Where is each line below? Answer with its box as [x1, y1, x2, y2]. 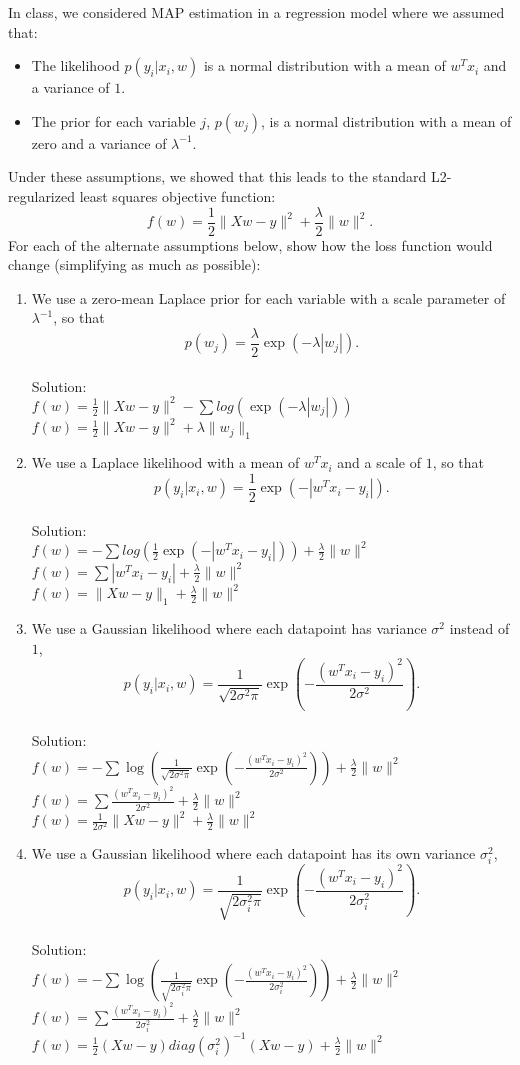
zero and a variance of [31, 132, 167, 153]
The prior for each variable [31, 110, 196, 131]
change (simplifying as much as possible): [8, 254, 261, 275]
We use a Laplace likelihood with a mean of [31, 452, 300, 473]
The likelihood [31, 55, 120, 76]
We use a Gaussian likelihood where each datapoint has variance [31, 618, 427, 639]
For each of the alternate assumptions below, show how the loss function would [8, 234, 493, 255]
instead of [449, 618, 510, 639]
